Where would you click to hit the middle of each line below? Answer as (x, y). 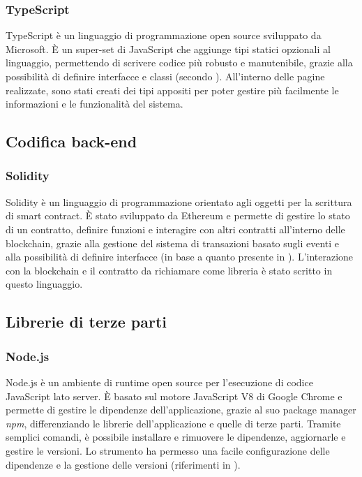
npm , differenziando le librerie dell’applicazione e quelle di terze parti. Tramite (173, 423)
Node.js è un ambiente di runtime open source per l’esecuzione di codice (159, 382)
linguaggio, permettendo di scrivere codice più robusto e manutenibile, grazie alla (179, 63)
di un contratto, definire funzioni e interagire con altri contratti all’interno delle (175, 229)
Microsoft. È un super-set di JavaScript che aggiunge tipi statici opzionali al (168, 49)
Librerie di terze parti (86, 322)
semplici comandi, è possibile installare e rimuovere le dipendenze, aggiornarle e (176, 437)
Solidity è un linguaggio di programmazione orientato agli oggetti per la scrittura (179, 201)
